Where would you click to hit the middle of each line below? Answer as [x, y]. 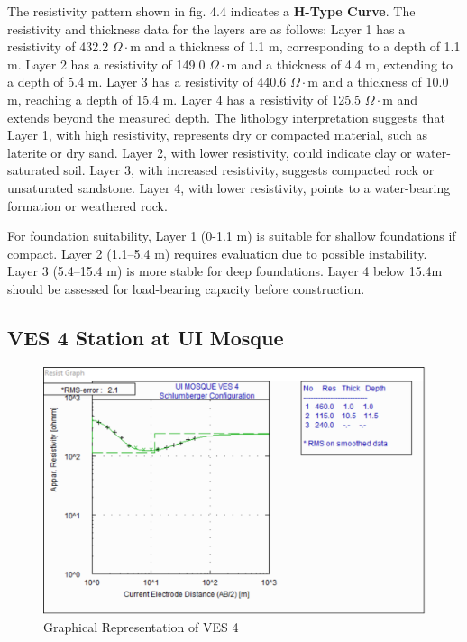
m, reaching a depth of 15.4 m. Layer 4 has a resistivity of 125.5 [184, 99]
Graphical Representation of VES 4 [141, 626]
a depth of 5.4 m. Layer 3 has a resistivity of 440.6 [147, 82]
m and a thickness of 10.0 [378, 82]
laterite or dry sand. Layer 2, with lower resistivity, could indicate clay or [210, 152]
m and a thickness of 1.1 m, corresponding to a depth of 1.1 [295, 46]
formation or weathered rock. [87, 205]
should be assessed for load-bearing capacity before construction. [186, 288]
